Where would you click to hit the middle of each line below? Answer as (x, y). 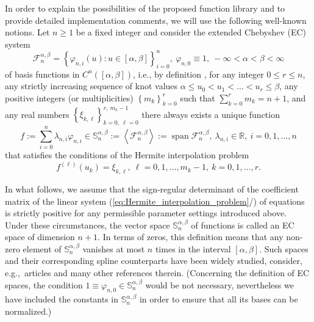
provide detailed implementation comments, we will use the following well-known (156, 20)
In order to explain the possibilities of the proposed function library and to (145, 8)
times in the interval (193, 248)
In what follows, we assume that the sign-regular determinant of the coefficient (152, 188)
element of (42, 248)
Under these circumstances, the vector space (87, 225)
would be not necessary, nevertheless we (219, 284)
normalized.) (28, 311)
